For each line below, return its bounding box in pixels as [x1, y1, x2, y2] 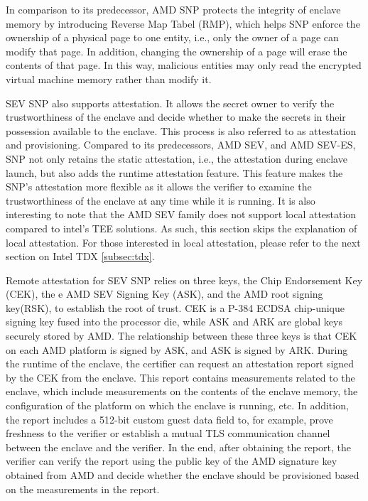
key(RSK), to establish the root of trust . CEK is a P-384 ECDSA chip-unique [6, 300, 345, 315]
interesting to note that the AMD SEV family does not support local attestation [6, 207, 357, 222]
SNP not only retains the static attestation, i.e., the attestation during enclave [6, 151, 347, 166]
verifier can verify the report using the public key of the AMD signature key [6, 453, 337, 468]
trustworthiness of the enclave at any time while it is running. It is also [6, 193, 315, 208]
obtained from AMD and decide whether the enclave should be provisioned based [6, 468, 359, 482]
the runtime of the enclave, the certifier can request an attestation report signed [6, 356, 355, 371]
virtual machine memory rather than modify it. [6, 71, 212, 86]
